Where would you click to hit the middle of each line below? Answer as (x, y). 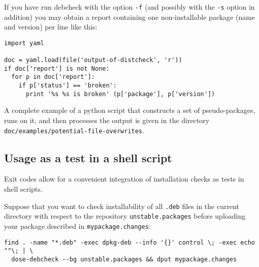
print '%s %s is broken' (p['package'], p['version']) (120, 94)
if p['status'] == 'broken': (68, 86)
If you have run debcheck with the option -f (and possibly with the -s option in (129, 7)
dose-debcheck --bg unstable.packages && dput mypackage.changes (124, 259)
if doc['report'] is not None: (57, 68)
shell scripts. (23, 189)
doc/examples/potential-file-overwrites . (74, 130)
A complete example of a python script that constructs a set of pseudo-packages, (130, 110)
